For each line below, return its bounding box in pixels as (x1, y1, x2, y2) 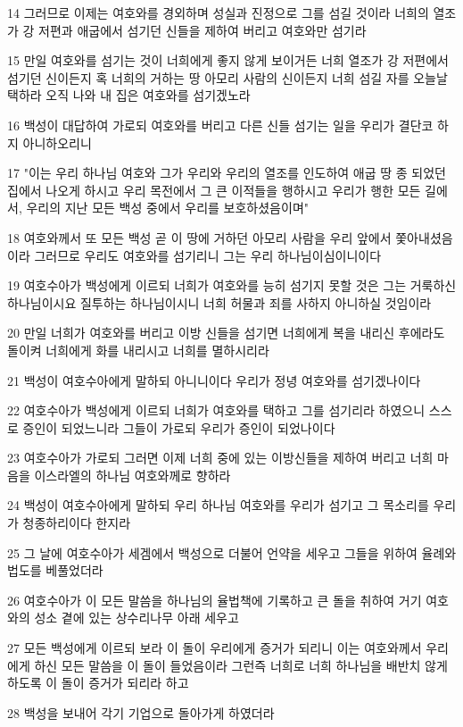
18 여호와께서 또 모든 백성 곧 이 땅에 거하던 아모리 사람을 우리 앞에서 (7, 228, 392, 247)
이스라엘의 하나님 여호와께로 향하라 (34, 465, 231, 484)
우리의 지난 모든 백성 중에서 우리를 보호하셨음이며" (26, 198, 310, 217)
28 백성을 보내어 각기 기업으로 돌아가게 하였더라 (7, 703, 275, 722)
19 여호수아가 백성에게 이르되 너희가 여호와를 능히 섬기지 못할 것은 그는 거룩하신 (7, 276, 457, 295)
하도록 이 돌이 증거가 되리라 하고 (7, 673, 189, 692)
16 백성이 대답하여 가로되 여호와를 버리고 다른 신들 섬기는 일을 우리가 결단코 (7, 115, 434, 134)
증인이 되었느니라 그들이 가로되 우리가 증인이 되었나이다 (22, 418, 335, 437)
